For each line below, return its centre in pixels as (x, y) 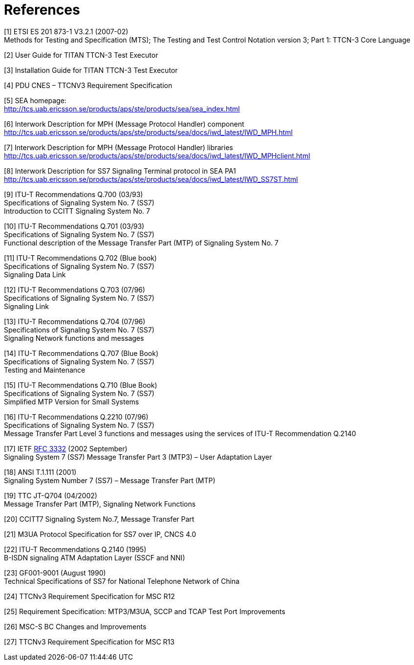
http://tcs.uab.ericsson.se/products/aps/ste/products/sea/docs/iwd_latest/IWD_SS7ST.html (151, 179)
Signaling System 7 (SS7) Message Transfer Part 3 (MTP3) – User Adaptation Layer (138, 457)
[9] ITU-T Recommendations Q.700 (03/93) (74, 194)
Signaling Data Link (35, 274)
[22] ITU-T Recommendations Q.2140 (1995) (75, 549)
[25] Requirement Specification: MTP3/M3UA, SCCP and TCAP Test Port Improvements (145, 611)
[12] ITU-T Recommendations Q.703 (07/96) (75, 289)
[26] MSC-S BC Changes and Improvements (75, 626)
